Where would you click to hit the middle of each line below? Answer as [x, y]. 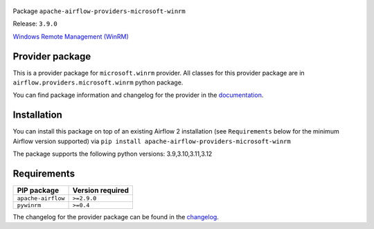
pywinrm [29, 205]
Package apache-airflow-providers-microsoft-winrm [99, 11]
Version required [101, 190]
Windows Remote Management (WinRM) [71, 36]
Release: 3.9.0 [35, 24]
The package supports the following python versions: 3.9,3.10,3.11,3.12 [113, 154]
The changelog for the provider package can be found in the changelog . [116, 217]
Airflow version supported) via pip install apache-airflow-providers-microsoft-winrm [152, 141]
